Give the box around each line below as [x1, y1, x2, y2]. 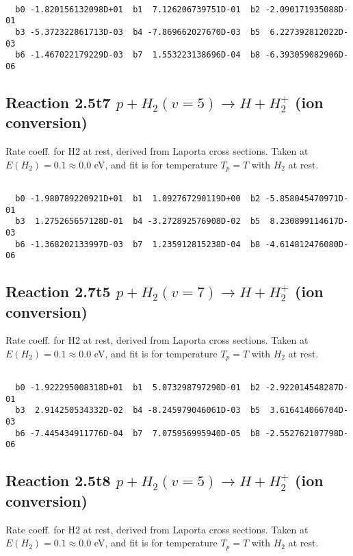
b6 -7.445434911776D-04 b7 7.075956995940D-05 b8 [15, 428, 261, 438]
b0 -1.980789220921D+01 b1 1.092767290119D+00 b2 [15, 193, 261, 203]
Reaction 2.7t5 [5, 281, 111, 302]
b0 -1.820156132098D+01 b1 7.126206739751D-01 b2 [15, 4, 261, 14]
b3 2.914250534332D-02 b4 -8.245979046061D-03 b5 [15, 405, 261, 416]
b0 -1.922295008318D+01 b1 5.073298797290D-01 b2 [15, 383, 261, 393]
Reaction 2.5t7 [5, 91, 111, 112]
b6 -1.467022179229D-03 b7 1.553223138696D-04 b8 [15, 50, 261, 60]
